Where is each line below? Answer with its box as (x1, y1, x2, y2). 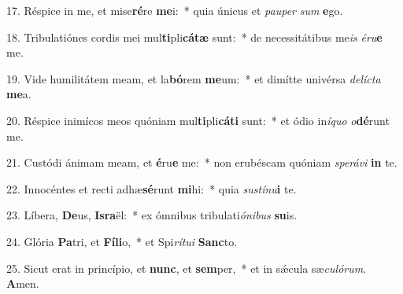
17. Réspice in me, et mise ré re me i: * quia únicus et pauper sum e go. (6, 2, 343, 18)
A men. (6, 275, 39, 292)
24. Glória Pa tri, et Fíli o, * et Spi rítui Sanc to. (6, 233, 238, 249)
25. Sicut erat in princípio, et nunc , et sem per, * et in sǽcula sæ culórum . (6, 259, 367, 276)
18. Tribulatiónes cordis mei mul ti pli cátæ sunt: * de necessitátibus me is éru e (6, 28, 383, 45)
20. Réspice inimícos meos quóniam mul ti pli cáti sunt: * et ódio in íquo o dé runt (6, 112, 390, 128)
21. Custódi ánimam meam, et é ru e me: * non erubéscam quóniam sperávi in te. (6, 154, 397, 171)
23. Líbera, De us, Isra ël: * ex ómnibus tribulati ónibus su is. (6, 207, 298, 223)
